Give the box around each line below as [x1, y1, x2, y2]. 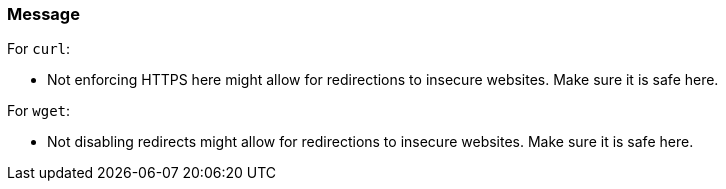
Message [7, 4, 80, 24]
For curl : [7, 40, 71, 58]
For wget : [7, 102, 71, 120]
